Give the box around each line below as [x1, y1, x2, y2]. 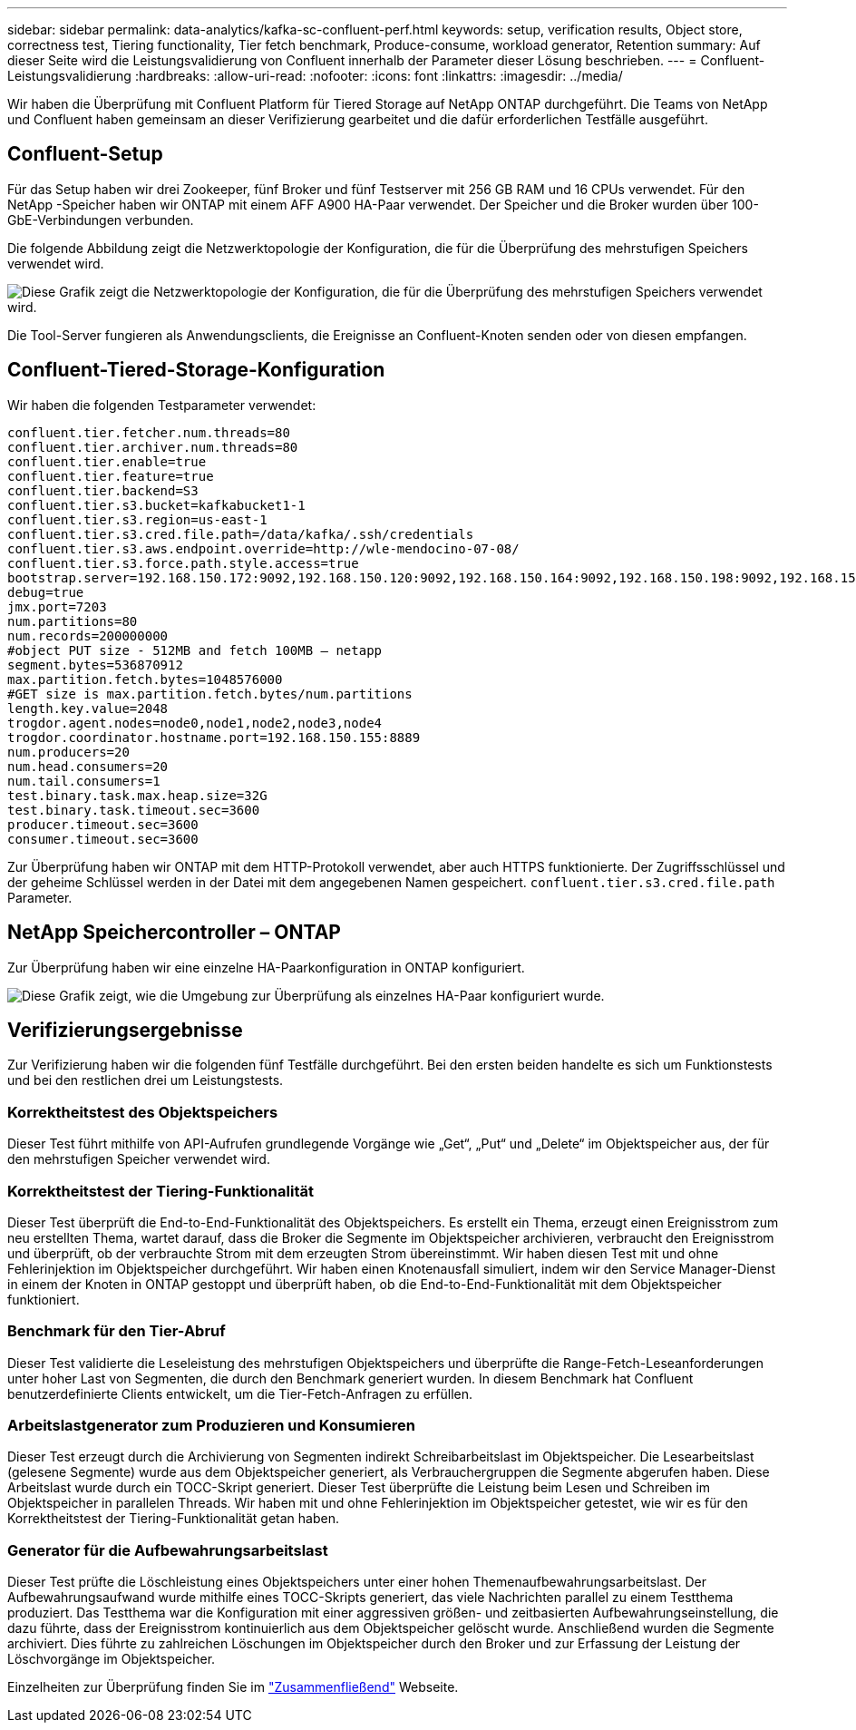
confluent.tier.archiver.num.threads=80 [7, 439, 298, 454]
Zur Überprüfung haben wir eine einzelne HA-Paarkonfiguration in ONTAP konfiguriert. [7, 959, 525, 975]
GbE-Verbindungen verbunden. [7, 211, 194, 228]
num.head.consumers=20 [7, 758, 169, 774]
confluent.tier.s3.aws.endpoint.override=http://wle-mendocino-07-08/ [7, 541, 520, 556]
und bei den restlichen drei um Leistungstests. [7, 1072, 284, 1089]
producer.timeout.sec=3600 [7, 816, 199, 832]
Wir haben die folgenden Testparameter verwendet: [7, 396, 316, 413]
